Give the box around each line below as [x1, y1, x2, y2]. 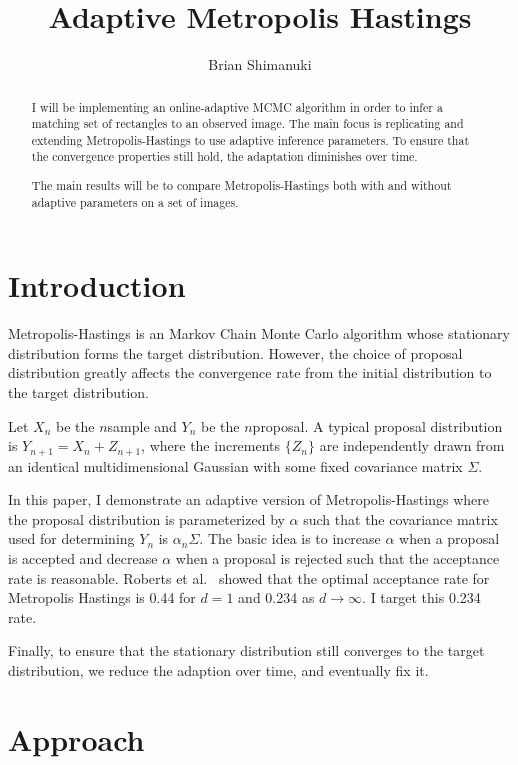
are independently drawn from [319, 435, 505, 456]
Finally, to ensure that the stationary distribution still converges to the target [8, 640, 485, 661]
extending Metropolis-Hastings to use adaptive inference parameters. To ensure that [31, 131, 470, 148]
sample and [107, 415, 177, 436]
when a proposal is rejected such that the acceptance [175, 548, 500, 569]
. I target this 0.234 [362, 587, 481, 608]
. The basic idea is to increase [199, 528, 381, 549]
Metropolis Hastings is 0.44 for [8, 587, 196, 608]
